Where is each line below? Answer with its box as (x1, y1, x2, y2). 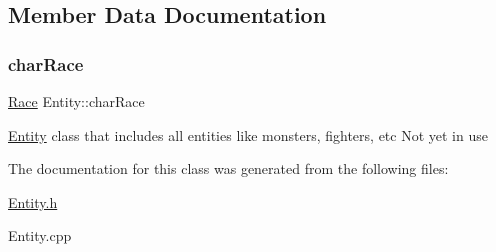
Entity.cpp (8, 225, 72, 246)
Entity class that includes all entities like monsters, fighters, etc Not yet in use (8, 124, 488, 145)
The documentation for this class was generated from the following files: (8, 158, 449, 179)
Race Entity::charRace (8, 91, 145, 111)
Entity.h (8, 191, 58, 212)
